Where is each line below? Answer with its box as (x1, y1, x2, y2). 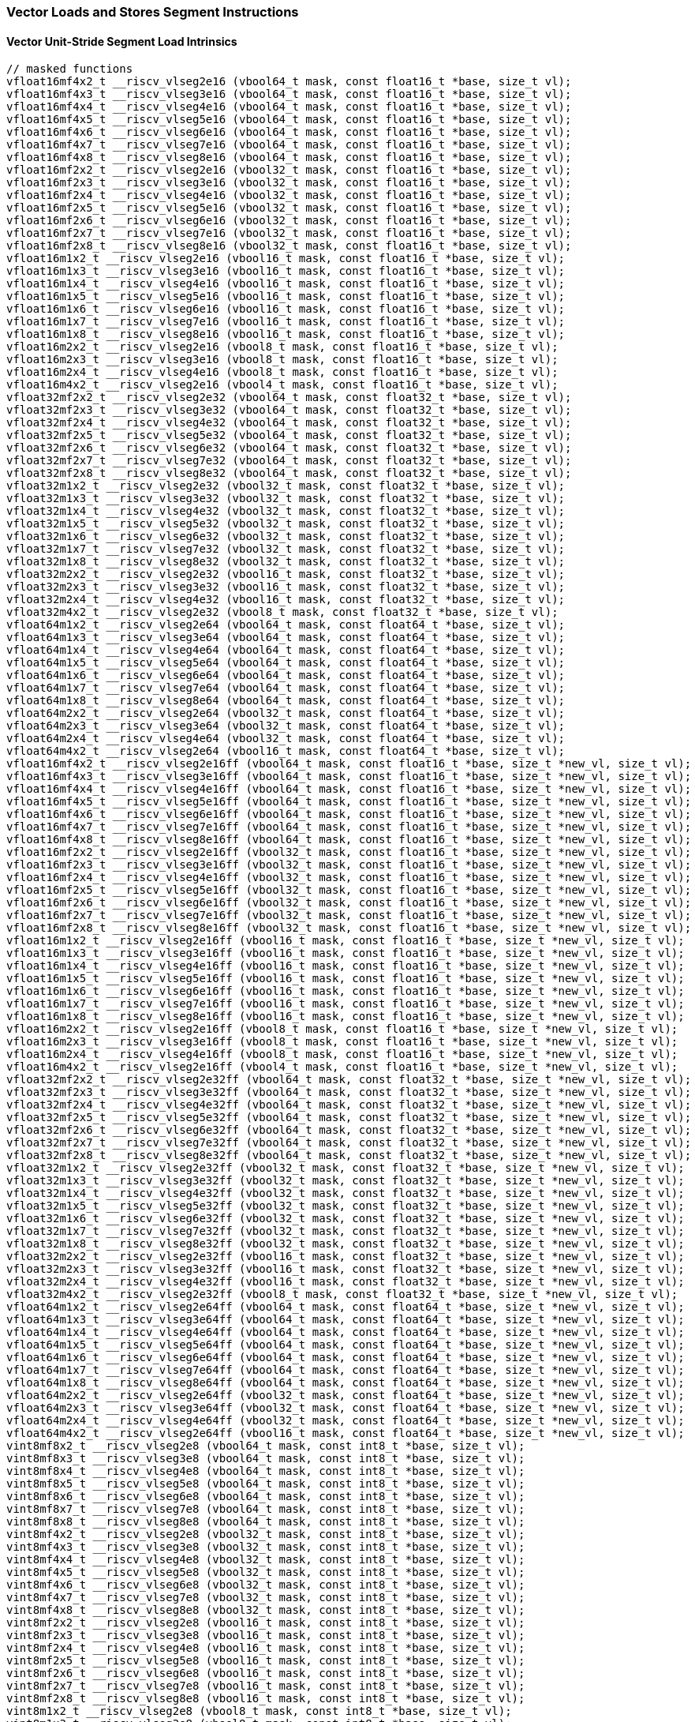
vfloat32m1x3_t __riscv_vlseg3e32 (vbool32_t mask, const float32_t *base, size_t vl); (6, 492, 566, 505)
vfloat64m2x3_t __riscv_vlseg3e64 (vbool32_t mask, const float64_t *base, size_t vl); (6, 719, 566, 733)
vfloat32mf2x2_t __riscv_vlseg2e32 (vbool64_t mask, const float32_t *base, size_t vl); (6, 391, 572, 404)
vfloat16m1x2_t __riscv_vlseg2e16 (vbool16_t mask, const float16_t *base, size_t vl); (6, 252, 566, 265)
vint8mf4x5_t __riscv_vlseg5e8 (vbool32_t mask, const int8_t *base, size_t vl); (6, 1566, 525, 1579)
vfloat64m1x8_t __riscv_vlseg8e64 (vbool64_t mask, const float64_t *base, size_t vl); (6, 694, 566, 707)
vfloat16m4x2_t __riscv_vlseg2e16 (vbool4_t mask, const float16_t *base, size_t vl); (6, 378, 559, 392)
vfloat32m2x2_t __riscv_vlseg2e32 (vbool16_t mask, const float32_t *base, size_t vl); (6, 568, 566, 581)
